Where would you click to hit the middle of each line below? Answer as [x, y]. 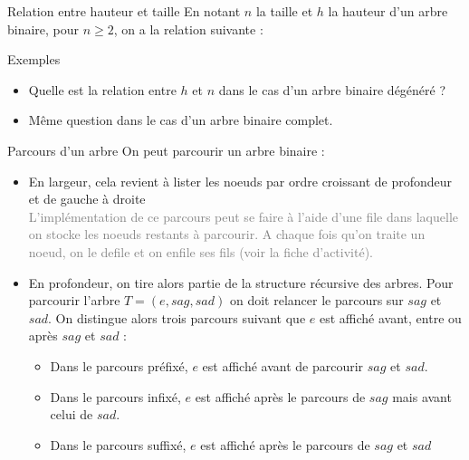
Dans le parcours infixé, [115, 396]
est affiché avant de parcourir [283, 365]
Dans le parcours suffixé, [118, 444]
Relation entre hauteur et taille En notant [124, 11]
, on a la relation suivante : [188, 29]
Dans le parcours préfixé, [119, 365]
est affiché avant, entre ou [390, 317]
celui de [72, 414]
